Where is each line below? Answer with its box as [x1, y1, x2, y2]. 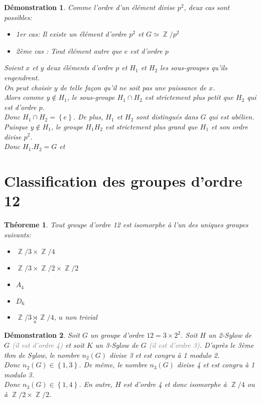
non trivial [65, 312, 97, 322]
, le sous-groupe [67, 92, 115, 102]
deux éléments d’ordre [46, 62, 113, 73]
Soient [4, 62, 24, 73]
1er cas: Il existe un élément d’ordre [16, 29, 127, 39]
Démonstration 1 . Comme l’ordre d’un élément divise [4, 2, 175, 12]
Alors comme [4, 92, 44, 102]
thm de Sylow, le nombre [4, 349, 80, 360]
